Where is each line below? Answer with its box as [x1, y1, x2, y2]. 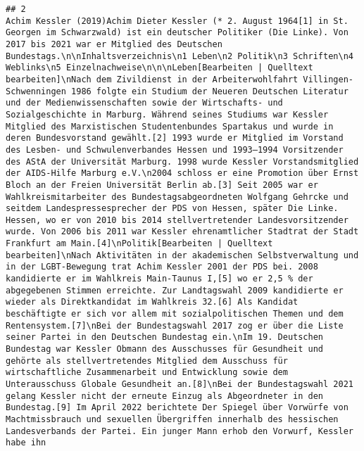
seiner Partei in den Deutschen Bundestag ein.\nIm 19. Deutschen [6, 332, 324, 343]
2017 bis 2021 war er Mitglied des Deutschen [6, 39, 222, 49]
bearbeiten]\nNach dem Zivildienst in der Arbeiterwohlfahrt [6, 74, 299, 84]
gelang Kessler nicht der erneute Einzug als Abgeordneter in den [6, 390, 324, 401]
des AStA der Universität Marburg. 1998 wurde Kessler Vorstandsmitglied [6, 156, 359, 167]
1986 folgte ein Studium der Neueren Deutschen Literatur [71, 86, 349, 96]
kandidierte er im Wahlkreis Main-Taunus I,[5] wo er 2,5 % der [6, 274, 313, 284]
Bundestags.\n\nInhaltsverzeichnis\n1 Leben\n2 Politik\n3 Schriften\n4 [6, 51, 353, 61]
